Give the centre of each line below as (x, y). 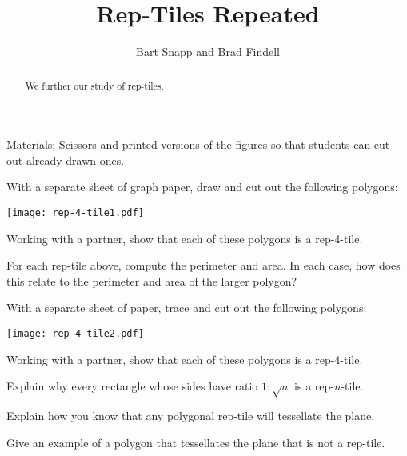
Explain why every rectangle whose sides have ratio (132, 386)
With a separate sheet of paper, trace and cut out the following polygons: (187, 308)
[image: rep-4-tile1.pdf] (75, 212)
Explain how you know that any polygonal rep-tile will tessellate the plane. (191, 415)
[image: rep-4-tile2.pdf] (75, 333)
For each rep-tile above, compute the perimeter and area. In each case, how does (203, 265)
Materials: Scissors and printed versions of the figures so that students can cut (198, 144)
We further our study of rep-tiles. (94, 85)
